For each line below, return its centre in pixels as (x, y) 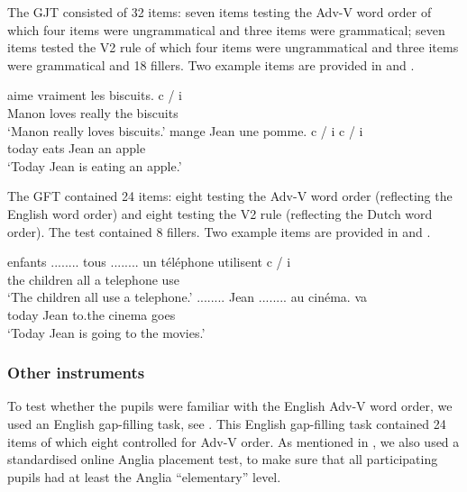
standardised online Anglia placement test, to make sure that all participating (223, 459)
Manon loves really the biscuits (93, 112)
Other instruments (76, 373)
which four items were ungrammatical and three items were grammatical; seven (226, 29)
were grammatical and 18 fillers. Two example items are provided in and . (211, 64)
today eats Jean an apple (77, 148)
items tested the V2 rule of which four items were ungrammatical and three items (233, 47)
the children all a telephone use (94, 279)
